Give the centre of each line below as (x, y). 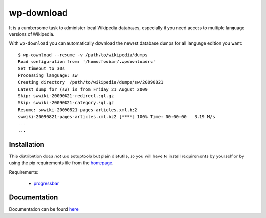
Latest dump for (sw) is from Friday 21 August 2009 (83, 89)
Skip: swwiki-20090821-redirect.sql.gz (66, 96)
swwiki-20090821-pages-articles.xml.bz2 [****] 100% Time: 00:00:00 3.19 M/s (116, 117)
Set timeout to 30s (41, 68)
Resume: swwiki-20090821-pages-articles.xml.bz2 (78, 110)
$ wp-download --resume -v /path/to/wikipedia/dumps (83, 55)
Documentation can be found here (44, 209)
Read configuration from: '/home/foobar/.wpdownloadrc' (87, 62)
